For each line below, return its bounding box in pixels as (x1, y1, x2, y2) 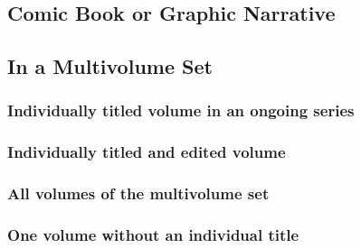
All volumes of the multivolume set (7, 182, 270, 205)
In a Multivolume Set (7, 52, 213, 80)
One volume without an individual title (7, 224, 299, 246)
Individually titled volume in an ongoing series (7, 99, 355, 122)
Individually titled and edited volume (7, 141, 286, 163)
